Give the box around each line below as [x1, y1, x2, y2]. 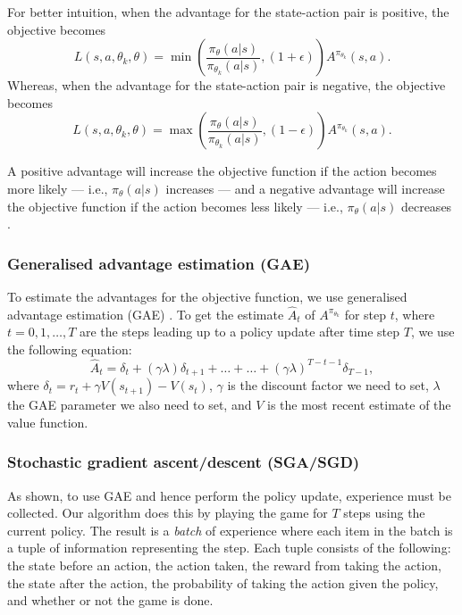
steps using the [343, 503, 425, 522]
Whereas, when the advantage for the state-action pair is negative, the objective [7, 76, 446, 95]
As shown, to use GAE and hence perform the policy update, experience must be [7, 486, 451, 504]
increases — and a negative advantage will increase [165, 179, 445, 197]
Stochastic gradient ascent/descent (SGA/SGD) [7, 451, 360, 473]
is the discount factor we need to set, [227, 376, 429, 395]
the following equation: [7, 339, 132, 358]
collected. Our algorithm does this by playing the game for [7, 503, 328, 522]
